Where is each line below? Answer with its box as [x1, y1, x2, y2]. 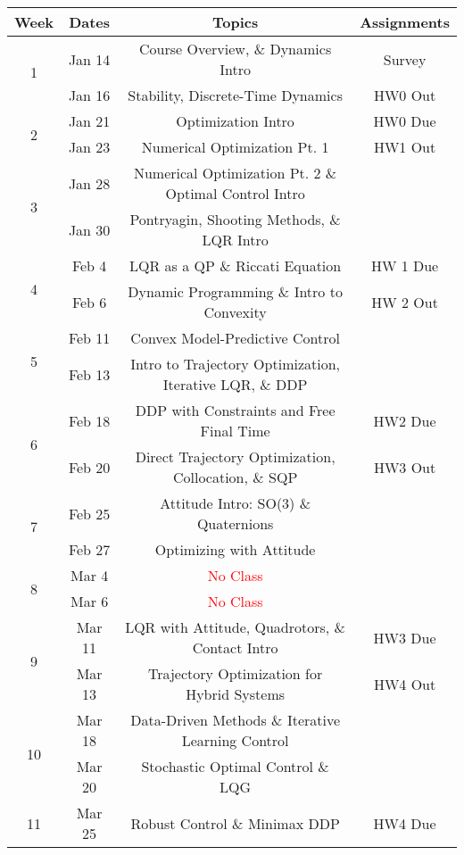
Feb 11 [68, 328, 111, 348]
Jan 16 [68, 85, 111, 105]
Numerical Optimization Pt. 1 [141, 137, 329, 157]
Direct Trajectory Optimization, [135, 446, 336, 467]
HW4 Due [373, 812, 436, 834]
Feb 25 [68, 502, 111, 524]
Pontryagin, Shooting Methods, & [129, 209, 341, 229]
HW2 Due [373, 410, 436, 431]
